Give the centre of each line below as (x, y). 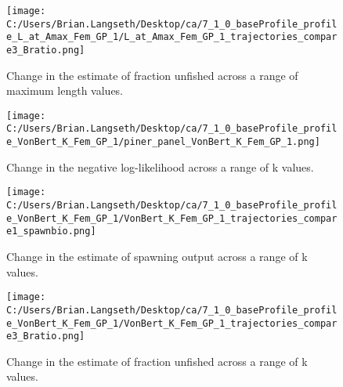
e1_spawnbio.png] (51, 231)
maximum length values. (65, 90)
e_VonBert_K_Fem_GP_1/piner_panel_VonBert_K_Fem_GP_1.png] (163, 142)
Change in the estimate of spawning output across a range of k (157, 256)
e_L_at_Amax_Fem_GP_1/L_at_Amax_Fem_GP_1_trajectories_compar (172, 37)
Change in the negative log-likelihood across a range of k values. (160, 166)
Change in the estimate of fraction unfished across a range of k (157, 361)
